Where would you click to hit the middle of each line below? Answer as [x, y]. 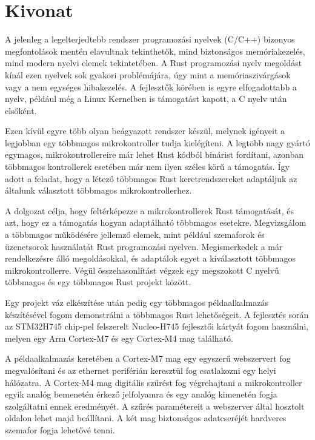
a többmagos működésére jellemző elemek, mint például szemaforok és [135, 235]
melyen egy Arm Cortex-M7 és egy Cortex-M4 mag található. [119, 338]
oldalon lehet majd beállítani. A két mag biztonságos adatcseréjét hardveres [146, 418]
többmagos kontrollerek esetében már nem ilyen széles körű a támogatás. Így [147, 167]
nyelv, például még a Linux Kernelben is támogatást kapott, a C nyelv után [146, 99]
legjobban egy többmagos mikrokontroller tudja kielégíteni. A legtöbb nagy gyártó [157, 142]
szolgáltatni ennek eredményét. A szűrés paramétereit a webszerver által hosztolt [155, 406]
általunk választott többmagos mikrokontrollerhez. [98, 190]
